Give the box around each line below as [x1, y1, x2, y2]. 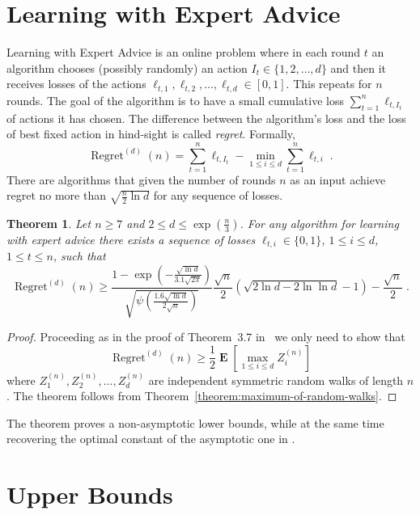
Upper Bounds [6, 478, 173, 511]
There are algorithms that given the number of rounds [6, 171, 276, 188]
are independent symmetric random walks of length [148, 371, 404, 388]
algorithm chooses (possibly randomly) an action [6, 59, 248, 76]
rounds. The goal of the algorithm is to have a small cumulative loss [6, 91, 344, 108]
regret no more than [6, 187, 107, 204]
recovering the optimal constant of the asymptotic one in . [6, 430, 295, 447]
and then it [330, 59, 386, 76]
